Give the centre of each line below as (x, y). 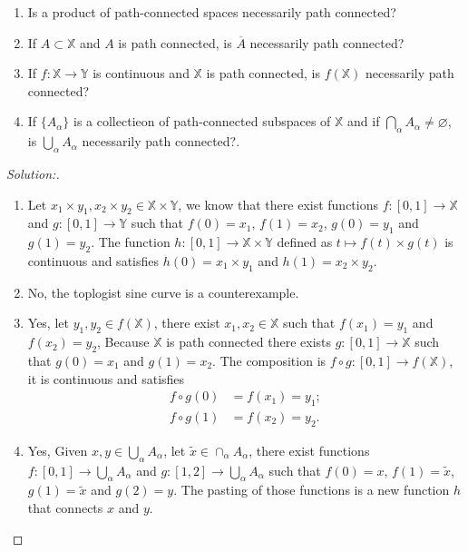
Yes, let (48, 323)
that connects (65, 507)
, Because (123, 342)
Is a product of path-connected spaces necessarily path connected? (212, 12)
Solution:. (33, 173)
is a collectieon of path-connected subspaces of (202, 121)
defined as (305, 242)
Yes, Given (58, 450)
